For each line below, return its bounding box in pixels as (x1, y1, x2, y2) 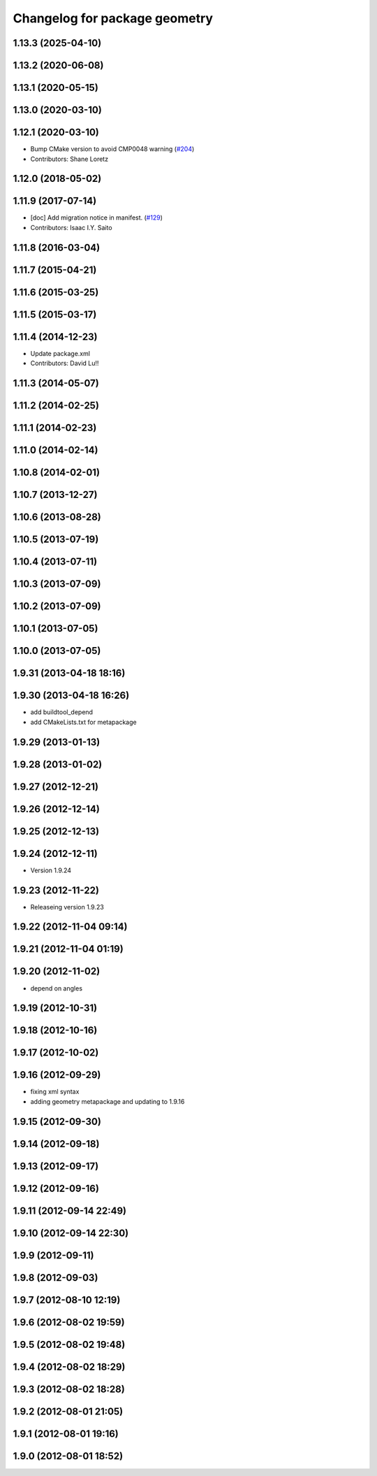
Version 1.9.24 (30, 866, 72, 874)
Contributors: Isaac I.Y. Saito (30, 223, 112, 232)
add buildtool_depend (30, 708, 94, 716)
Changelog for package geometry (13, 10, 213, 26)
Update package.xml (30, 349, 91, 357)
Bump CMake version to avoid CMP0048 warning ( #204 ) (30, 145, 195, 153)
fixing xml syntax (30, 1088, 80, 1096)
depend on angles (30, 984, 83, 993)
